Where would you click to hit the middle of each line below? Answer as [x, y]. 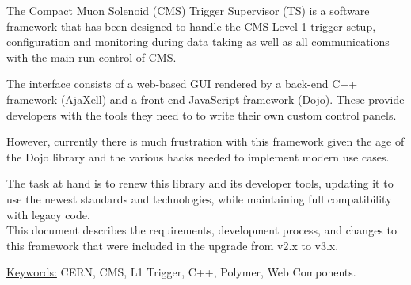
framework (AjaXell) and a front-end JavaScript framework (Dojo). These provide [205, 99]
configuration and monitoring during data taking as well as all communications [198, 42]
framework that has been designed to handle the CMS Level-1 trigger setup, [191, 26]
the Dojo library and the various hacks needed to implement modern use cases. [198, 156]
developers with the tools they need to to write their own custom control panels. [202, 114]
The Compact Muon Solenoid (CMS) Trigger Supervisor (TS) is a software [188, 10]
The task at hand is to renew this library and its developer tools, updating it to [200, 183]
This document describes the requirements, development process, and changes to [202, 230]
